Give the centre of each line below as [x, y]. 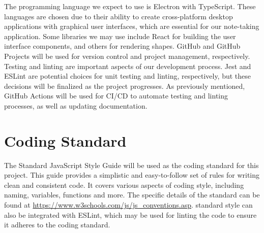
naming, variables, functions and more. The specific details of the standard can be [132, 195]
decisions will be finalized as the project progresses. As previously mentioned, [125, 86]
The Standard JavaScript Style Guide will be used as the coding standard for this [131, 165]
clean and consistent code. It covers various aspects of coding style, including [124, 185]
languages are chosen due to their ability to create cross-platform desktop [119, 16]
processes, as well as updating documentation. [76, 105]
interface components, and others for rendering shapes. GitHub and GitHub [122, 46]
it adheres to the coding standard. [57, 225]
